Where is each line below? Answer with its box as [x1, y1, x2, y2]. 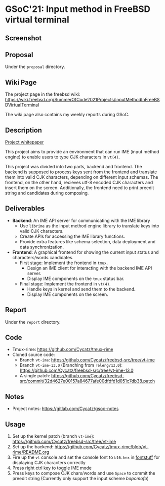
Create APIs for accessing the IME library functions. [19, 233, 125, 239]
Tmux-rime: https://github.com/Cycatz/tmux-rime [12, 347, 114, 352]
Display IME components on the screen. [27, 291, 109, 297]
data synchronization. [19, 244, 64, 250]
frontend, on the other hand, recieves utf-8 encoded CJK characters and [5, 180, 153, 186]
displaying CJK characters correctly [12, 460, 85, 466]
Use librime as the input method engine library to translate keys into [19, 222, 160, 229]
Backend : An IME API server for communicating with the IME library [12, 217, 151, 223]
